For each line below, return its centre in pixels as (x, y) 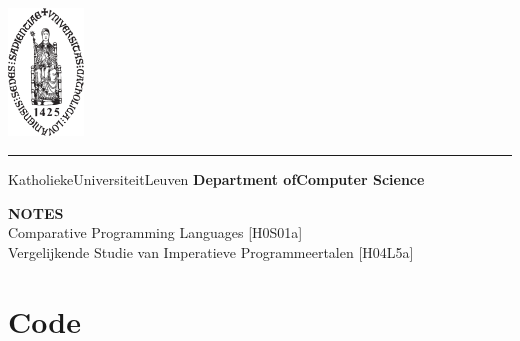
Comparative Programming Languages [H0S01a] (155, 232)
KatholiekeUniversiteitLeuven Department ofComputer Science (216, 179)
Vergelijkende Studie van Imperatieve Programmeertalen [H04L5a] (211, 251)
